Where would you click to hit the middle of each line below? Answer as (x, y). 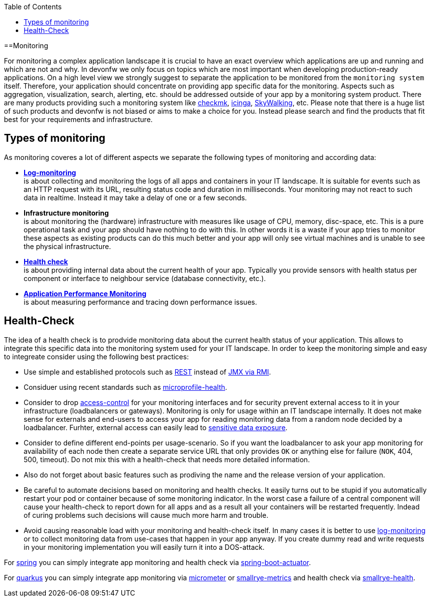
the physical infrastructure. (67, 246)
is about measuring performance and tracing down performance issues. (140, 302)
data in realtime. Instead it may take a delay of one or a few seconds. (135, 197)
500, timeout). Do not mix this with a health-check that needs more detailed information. (167, 459)
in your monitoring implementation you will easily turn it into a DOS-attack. (144, 547)
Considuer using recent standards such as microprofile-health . (126, 387)
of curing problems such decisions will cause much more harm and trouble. (146, 515)
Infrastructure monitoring (66, 213)
